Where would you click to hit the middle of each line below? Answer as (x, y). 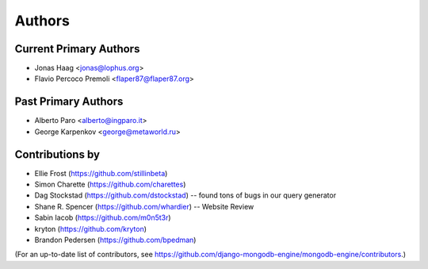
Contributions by (57, 154)
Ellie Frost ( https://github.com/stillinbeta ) (101, 173)
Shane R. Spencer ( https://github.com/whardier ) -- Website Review (144, 206)
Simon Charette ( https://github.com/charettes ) (110, 184)
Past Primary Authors (69, 102)
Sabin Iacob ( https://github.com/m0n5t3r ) (103, 217)
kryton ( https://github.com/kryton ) (90, 229)
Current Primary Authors (77, 49)
